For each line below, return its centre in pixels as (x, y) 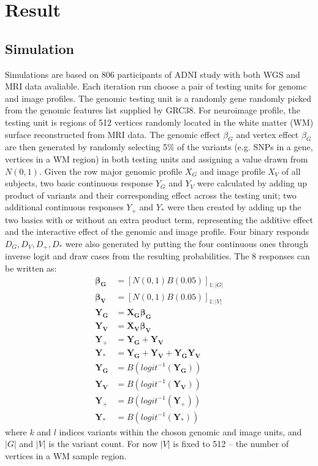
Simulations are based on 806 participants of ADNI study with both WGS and (153, 74)
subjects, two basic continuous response (79, 183)
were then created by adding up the (234, 207)
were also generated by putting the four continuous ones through (187, 243)
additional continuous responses (64, 207)
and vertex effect (267, 134)
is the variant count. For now (103, 444)
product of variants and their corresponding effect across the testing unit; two (151, 195)
